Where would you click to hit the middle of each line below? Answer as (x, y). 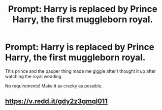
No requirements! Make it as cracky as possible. (54, 86)
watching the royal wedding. (34, 76)
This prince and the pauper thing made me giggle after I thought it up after (81, 71)
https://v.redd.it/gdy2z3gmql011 (56, 101)
